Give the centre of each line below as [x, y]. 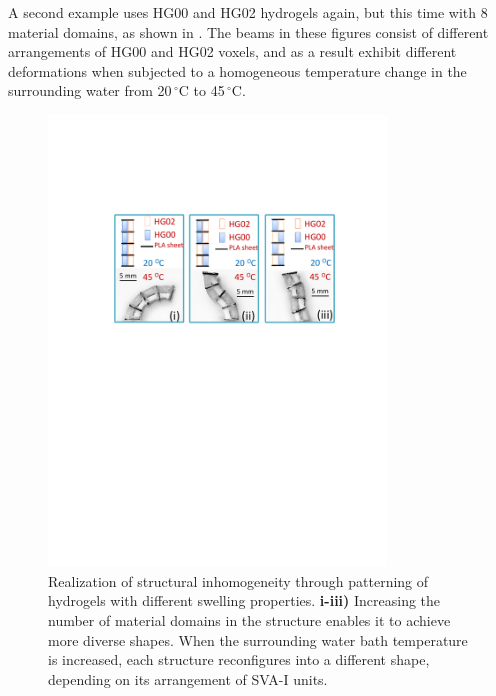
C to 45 [201, 90]
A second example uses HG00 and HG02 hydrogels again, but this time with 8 [248, 12]
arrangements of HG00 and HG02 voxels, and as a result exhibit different [232, 51]
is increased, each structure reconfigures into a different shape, [239, 659]
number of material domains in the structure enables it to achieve [249, 620]
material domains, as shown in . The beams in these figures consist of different [248, 31]
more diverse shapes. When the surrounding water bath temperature [258, 639]
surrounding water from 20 [90, 90]
